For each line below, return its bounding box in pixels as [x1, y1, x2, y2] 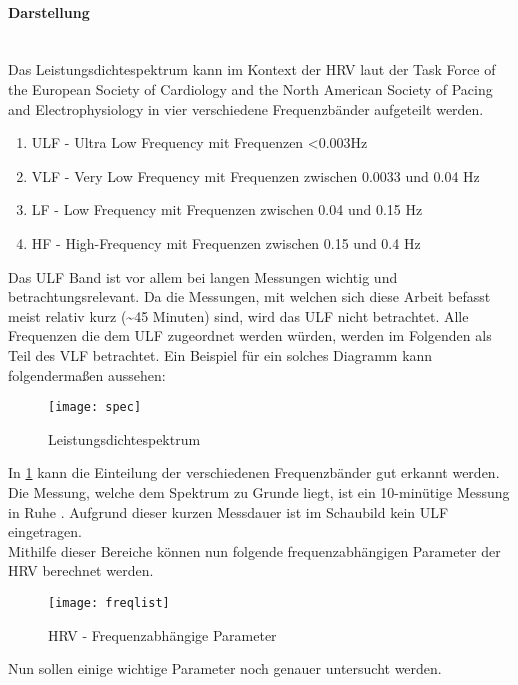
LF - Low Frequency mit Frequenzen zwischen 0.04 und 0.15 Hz [31, 199, 423, 220]
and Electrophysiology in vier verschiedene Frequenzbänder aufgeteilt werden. [8, 98, 484, 119]
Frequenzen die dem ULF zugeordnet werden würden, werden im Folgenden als [8, 325, 492, 346]
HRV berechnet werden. [8, 560, 154, 581]
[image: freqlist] [48, 595, 170, 610]
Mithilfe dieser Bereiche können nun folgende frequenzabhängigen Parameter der [8, 540, 501, 561]
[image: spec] [48, 400, 142, 415]
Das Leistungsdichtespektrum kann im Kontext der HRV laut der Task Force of [8, 59, 496, 80]
